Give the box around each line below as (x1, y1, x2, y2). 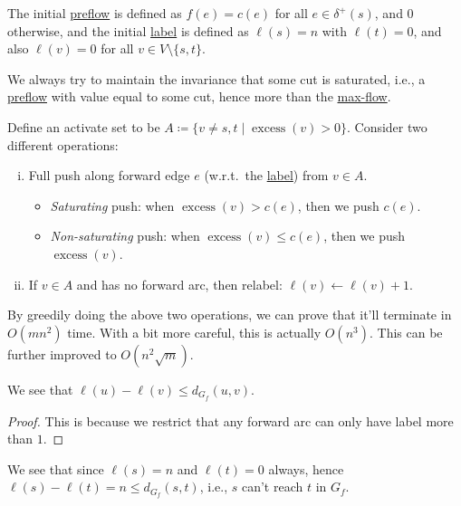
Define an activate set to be (7, 117, 160, 136)
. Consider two (346, 117, 427, 136)
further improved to (7, 344, 117, 363)
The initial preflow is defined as (7, 4, 182, 22)
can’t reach (241, 477, 303, 496)
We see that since (7, 459, 104, 478)
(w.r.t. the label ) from (204, 166, 329, 185)
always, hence (268, 459, 344, 478)
